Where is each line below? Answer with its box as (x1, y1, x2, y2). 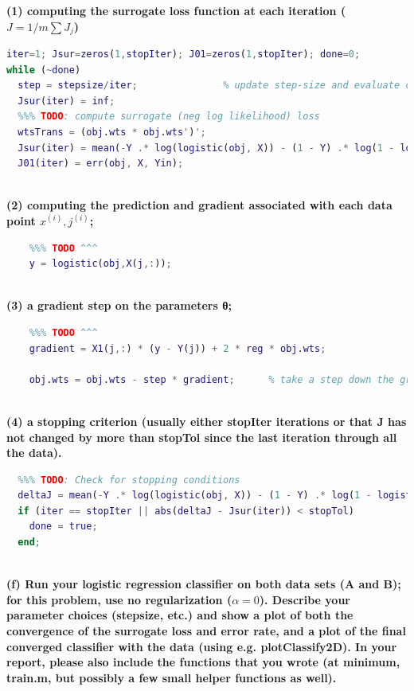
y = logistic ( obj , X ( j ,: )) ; (29, 258, 172, 270)
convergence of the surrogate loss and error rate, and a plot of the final (6, 623, 406, 639)
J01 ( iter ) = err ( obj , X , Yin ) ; (18, 158, 184, 170)
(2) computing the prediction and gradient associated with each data (6, 197, 393, 213)
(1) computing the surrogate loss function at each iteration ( (6, 2, 346, 18)
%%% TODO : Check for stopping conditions (18, 474, 240, 486)
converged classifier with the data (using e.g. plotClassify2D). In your (6, 638, 397, 654)
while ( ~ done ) (6, 64, 81, 76)
